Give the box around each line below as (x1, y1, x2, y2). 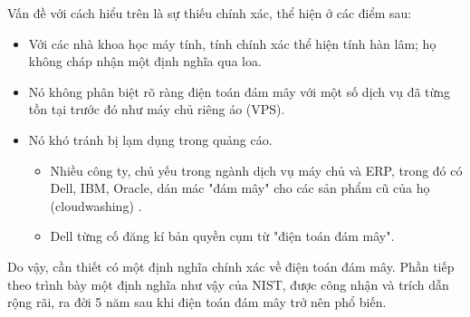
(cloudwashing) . (50, 196, 142, 215)
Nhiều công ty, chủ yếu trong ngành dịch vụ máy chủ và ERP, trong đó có (50, 160, 463, 179)
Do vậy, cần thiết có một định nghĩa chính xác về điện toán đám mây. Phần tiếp (7, 256, 455, 275)
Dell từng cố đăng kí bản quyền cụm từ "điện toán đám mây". (50, 226, 395, 245)
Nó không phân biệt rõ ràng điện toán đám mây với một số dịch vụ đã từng (28, 82, 451, 101)
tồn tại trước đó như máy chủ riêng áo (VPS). (28, 100, 285, 119)
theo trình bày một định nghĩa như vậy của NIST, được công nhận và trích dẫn (7, 274, 449, 293)
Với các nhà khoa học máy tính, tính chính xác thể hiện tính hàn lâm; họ (28, 34, 436, 53)
